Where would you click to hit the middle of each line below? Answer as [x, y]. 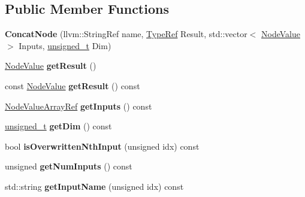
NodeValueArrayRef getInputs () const [78, 106]
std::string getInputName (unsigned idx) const [94, 186]
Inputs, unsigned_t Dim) [65, 45]
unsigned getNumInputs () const [69, 166]
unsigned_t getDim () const [58, 126]
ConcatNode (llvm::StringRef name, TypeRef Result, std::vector [126, 34]
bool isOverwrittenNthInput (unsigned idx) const [102, 146]
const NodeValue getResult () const [73, 85]
